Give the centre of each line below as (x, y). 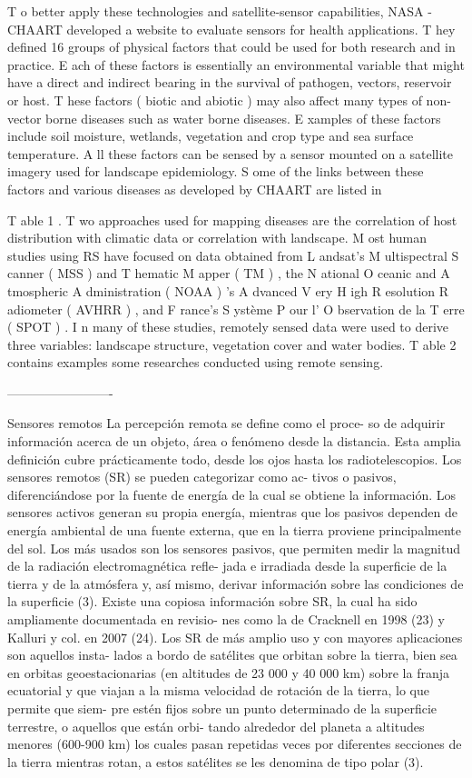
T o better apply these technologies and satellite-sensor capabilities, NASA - (220, 11)
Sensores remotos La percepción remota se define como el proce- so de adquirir (226, 423)
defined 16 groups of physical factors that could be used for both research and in (231, 47)
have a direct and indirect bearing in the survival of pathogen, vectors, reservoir (230, 82)
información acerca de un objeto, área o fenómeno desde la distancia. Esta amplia (234, 441)
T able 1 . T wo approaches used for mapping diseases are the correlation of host (232, 219)
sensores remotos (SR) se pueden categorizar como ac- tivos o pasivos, (202, 477)
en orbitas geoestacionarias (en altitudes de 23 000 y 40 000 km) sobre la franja (229, 672)
